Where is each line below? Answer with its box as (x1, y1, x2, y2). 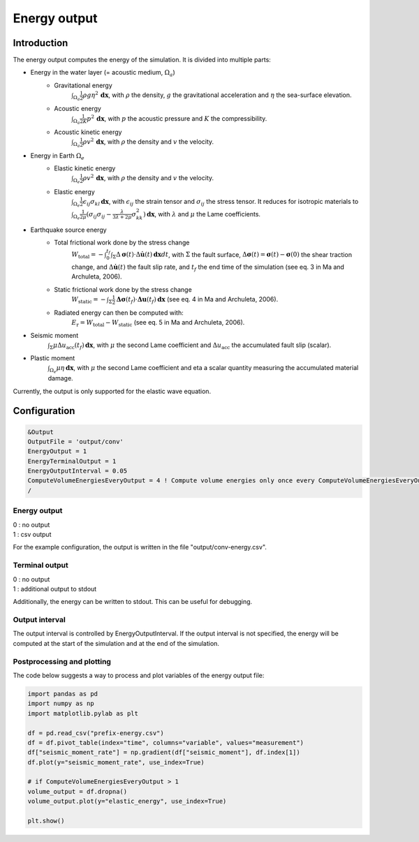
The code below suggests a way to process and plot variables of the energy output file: (13, 671, 265, 679)
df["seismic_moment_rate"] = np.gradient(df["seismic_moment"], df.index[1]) (27, 748, 300, 757)
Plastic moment (30, 353, 75, 362)
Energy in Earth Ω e (30, 151, 85, 161)
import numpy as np (27, 700, 94, 708)
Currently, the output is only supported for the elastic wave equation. (13, 387, 212, 395)
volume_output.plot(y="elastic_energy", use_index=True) (27, 797, 227, 806)
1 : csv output (13, 530, 52, 538)
